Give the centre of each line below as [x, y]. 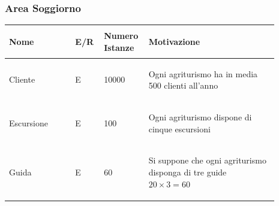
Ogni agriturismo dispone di [200, 117]
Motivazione [174, 41]
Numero [121, 35]
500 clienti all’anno [183, 85]
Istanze [119, 47]
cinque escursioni [179, 128]
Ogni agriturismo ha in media [203, 73]
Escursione [28, 122]
